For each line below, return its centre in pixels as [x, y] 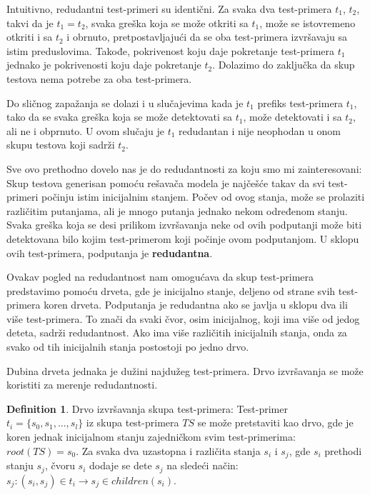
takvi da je [30, 22]
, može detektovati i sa [292, 117]
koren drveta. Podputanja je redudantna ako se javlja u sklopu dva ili [196, 305]
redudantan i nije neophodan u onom [260, 130]
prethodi [343, 450]
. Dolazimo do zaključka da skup [284, 65]
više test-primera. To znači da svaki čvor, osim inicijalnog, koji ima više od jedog [183, 318]
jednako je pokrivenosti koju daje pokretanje [104, 65]
